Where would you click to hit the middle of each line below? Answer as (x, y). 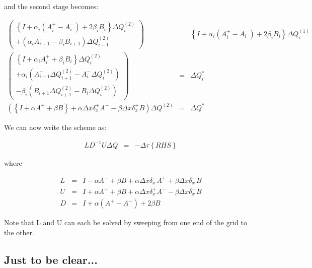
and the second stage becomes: (51, 6)
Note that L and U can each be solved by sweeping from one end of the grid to (126, 222)
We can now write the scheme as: (55, 127)
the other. (19, 232)
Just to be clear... (51, 259)
